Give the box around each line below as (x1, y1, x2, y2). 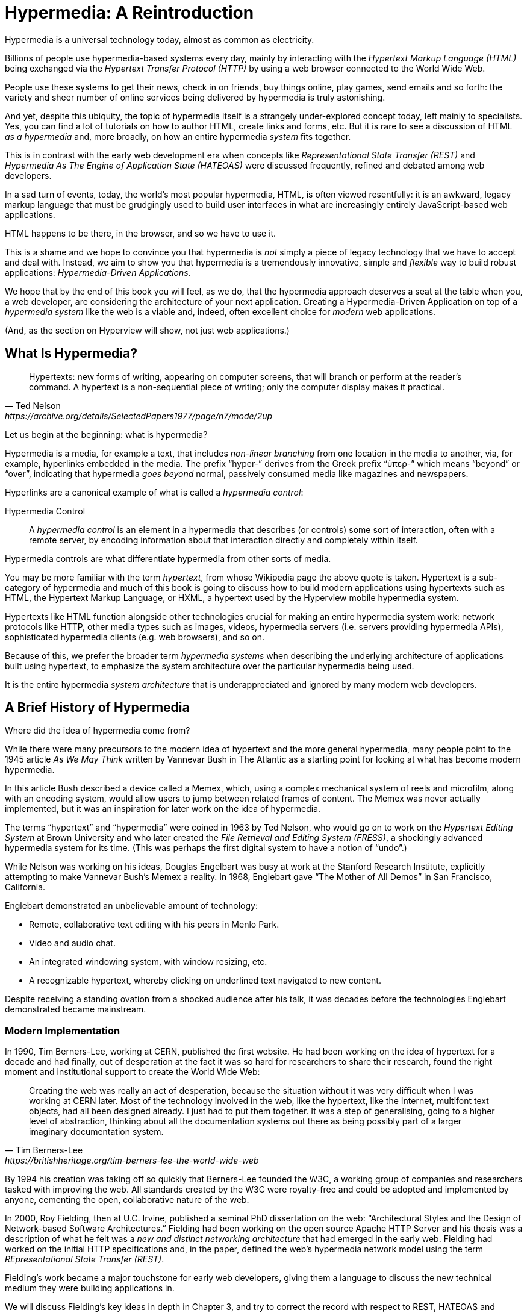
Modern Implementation (5, 1024, 120, 1037)
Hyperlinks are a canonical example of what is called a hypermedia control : (5, 487, 304, 497)
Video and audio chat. (29, 938, 116, 949)
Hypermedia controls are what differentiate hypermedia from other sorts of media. (5, 553, 331, 564)
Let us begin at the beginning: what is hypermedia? (5, 429, 208, 440)
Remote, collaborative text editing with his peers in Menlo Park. (29, 919, 279, 930)
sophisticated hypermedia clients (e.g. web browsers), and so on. (5, 631, 264, 642)
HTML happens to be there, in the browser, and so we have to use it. (5, 228, 276, 239)
